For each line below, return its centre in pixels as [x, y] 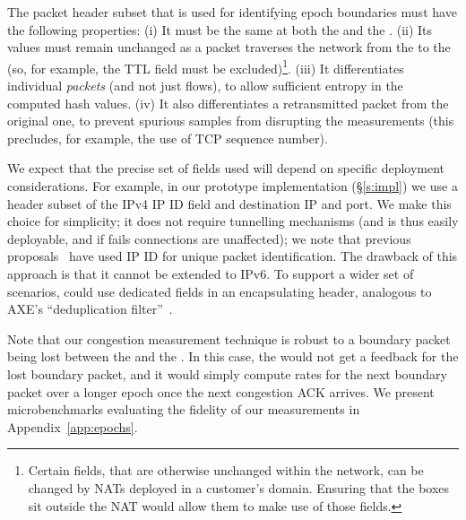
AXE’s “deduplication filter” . [90, 309]
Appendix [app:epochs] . [73, 426]
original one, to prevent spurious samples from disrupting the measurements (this [231, 121]
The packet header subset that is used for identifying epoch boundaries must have [232, 12]
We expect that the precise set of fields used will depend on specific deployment [226, 168]
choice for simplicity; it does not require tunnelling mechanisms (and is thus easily [233, 221]
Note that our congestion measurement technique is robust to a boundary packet [229, 338]
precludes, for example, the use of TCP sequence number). [168, 138]
